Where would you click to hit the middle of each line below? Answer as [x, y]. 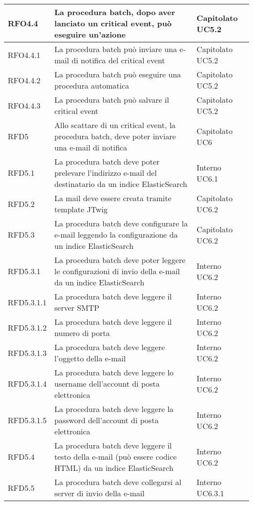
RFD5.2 [21, 204]
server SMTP [77, 308]
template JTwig [81, 209]
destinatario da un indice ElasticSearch [121, 184]
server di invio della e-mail [99, 493]
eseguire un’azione [90, 34]
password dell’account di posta [106, 420]
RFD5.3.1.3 [27, 353]
